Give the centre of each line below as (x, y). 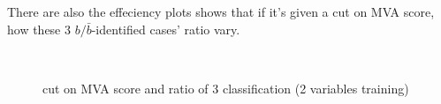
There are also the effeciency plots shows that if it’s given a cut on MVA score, (221, 11)
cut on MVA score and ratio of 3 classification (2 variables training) (226, 88)
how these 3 (39, 29)
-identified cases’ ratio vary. (166, 29)
